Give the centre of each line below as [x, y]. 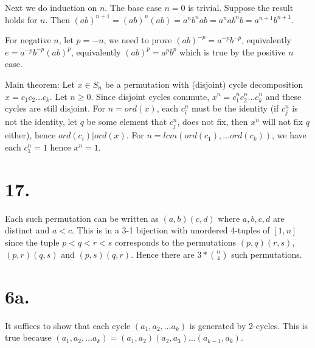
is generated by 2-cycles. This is [249, 325]
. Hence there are [163, 254]
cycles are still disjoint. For [55, 108]
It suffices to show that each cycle [68, 325]
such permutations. [267, 254]
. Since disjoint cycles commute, [150, 96]
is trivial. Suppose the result [241, 7]
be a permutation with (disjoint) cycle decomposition [204, 84]
